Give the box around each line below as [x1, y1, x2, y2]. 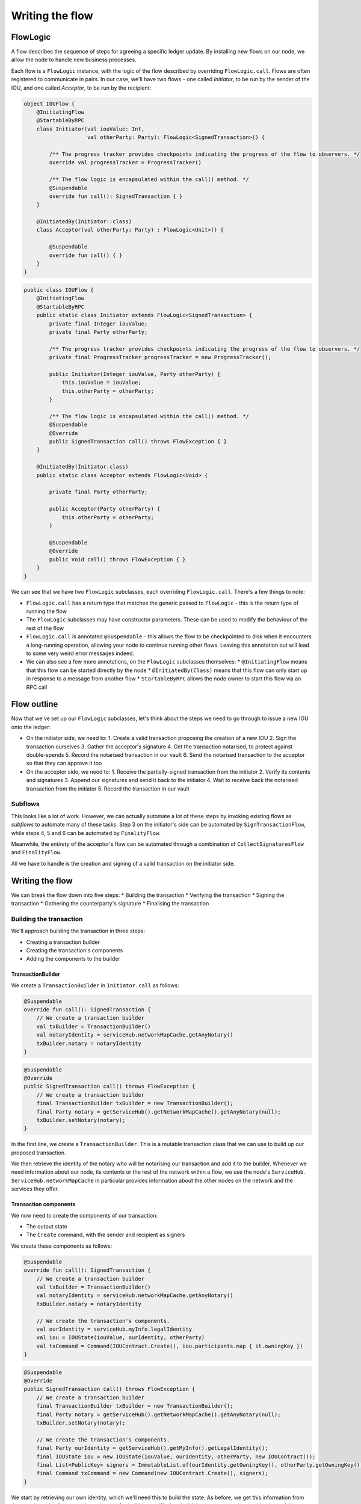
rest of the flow [26, 624, 64, 632]
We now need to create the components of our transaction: [11, 1212, 158, 1219]
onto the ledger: [11, 723, 51, 730]
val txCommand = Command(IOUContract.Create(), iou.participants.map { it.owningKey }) [36, 1342, 303, 1349]
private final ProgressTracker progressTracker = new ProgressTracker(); [49, 354, 272, 361]
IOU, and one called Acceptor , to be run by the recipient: [11, 84, 152, 91]
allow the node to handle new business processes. [11, 56, 137, 63]
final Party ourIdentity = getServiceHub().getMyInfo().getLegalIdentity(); [36, 1444, 268, 1452]
